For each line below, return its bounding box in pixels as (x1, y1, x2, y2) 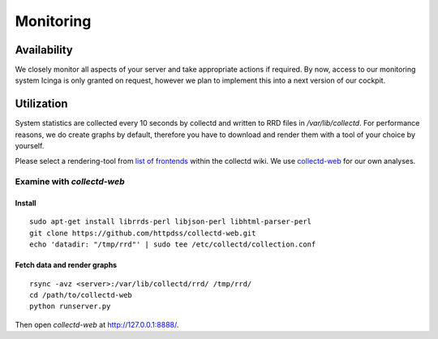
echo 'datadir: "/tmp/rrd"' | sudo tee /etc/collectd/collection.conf (29, 240, 316, 249)
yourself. (15, 141, 45, 151)
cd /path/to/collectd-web (29, 290, 133, 300)
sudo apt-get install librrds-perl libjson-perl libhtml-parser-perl (29, 217, 312, 226)
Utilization (15, 97, 68, 111)
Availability (15, 43, 73, 57)
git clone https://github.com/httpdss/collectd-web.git (29, 228, 256, 238)
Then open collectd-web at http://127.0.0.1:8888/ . (15, 320, 179, 329)
